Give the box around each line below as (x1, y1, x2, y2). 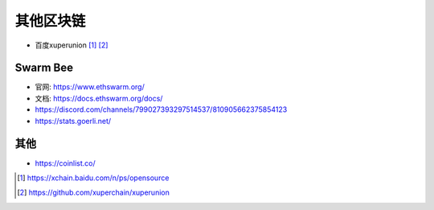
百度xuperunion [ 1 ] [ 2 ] (35, 40, 108, 50)
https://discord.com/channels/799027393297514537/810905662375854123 (35, 105, 288, 114)
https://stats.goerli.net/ (35, 116, 112, 126)
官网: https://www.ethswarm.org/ (35, 82, 145, 92)
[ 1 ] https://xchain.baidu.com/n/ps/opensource (17, 173, 170, 183)
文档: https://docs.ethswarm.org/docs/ (35, 93, 163, 103)
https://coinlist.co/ (35, 158, 96, 168)
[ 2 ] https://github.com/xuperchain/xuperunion (17, 187, 170, 197)
